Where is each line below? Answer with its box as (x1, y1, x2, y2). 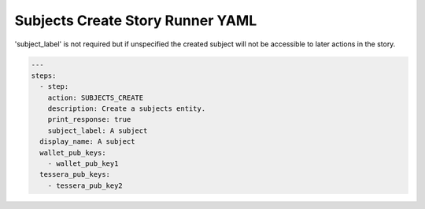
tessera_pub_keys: (39, 170, 110, 179)
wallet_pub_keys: (39, 148, 106, 157)
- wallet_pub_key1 (47, 159, 119, 168)
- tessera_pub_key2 (47, 181, 124, 190)
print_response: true (47, 115, 131, 124)
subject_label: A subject (47, 126, 148, 135)
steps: (31, 71, 57, 80)
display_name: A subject (39, 137, 135, 146)
